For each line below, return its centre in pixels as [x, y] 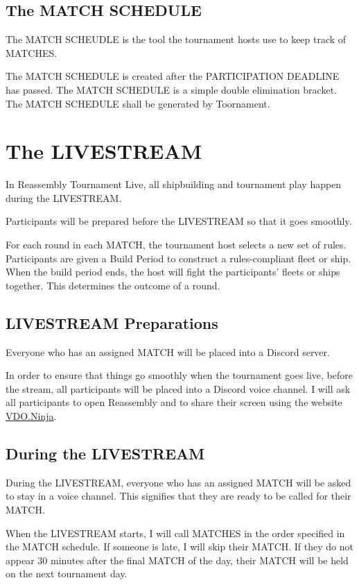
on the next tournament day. [67, 574]
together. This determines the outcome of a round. [113, 285]
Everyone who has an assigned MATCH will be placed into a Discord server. [168, 351]
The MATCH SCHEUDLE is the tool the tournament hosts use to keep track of [176, 39]
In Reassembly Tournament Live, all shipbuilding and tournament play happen [174, 184]
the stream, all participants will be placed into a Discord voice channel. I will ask [178, 388]
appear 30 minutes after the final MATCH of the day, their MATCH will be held [177, 560]
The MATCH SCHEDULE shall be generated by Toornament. [138, 103]
